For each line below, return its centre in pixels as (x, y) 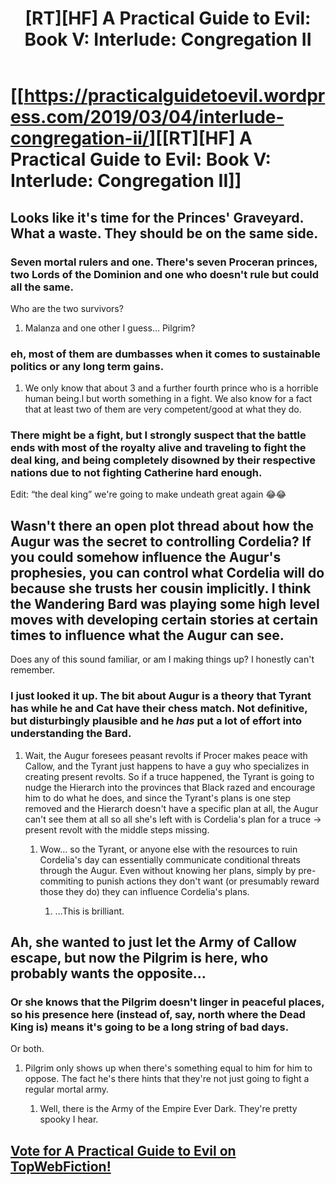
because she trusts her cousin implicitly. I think (161, 588)
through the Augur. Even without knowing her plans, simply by (168, 870)
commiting (61, 881)
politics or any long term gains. (87, 366)
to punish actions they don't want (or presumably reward (202, 881)
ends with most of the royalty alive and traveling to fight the (158, 448)
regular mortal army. (67, 1089)
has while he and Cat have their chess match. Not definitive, (159, 709)
